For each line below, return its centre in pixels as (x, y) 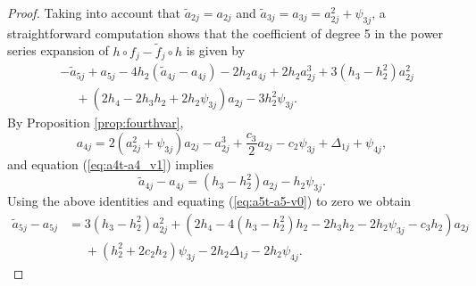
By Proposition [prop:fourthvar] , (96, 123)
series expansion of (58, 50)
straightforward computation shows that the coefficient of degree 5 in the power (225, 33)
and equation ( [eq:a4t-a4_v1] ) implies (111, 163)
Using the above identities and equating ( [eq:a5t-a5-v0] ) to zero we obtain (209, 201)
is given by (216, 50)
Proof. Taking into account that (94, 12)
